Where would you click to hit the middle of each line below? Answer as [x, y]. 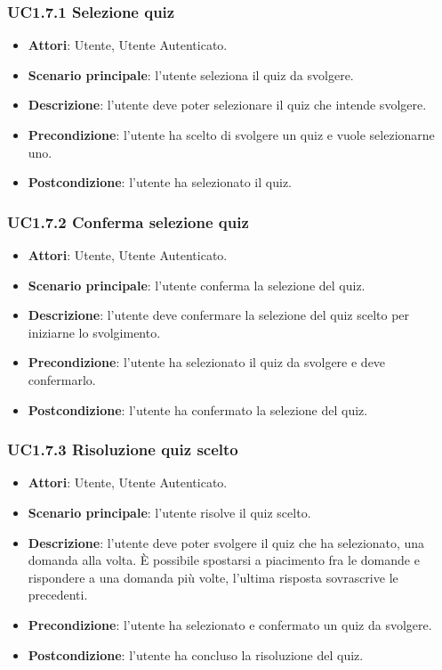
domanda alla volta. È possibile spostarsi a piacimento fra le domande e [224, 560]
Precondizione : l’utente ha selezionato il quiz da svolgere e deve [207, 362]
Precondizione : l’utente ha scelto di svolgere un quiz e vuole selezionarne [231, 135]
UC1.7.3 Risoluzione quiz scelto [123, 449]
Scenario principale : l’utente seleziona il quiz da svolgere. [191, 74]
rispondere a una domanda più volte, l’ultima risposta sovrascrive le [213, 577]
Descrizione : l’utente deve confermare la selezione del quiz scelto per [219, 315]
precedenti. [58, 595]
